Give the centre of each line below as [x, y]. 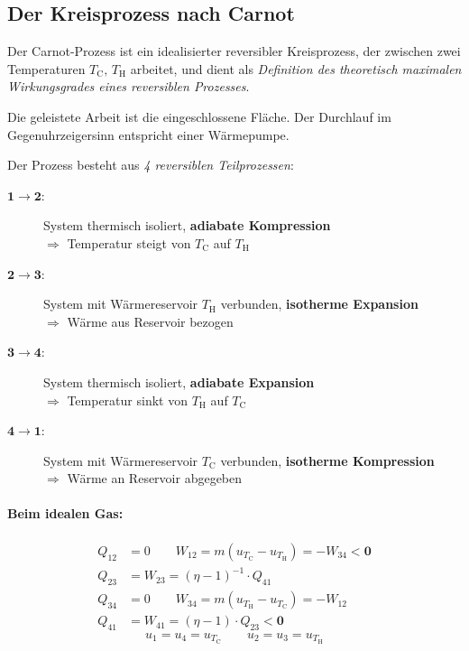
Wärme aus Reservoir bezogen [150, 321]
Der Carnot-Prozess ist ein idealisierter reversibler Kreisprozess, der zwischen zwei [234, 51]
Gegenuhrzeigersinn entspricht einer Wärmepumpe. [148, 134]
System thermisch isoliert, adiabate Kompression [187, 225]
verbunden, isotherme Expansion [319, 304]
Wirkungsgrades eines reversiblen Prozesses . [129, 86]
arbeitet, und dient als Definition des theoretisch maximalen [296, 68]
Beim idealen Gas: [65, 513]
